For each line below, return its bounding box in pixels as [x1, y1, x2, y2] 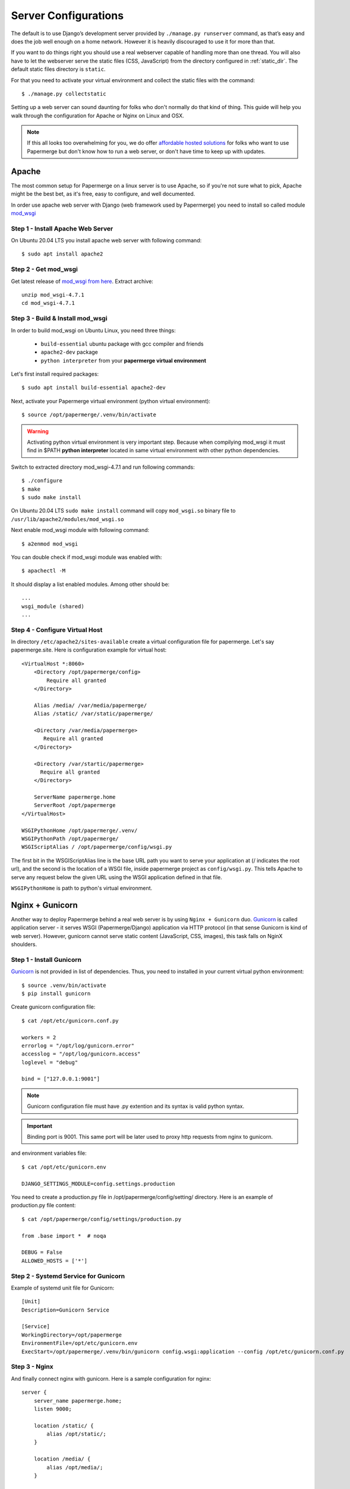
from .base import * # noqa [21, 1232, 106, 1239]
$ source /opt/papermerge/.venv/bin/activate [21, 412, 157, 418]
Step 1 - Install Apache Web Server [11, 224, 113, 232]
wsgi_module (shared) [21, 603, 84, 610]
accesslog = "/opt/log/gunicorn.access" [21, 1051, 141, 1057]
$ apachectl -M [21, 568, 66, 574]
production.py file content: [11, 1202, 76, 1209]
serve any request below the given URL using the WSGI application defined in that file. [11, 873, 222, 881]
